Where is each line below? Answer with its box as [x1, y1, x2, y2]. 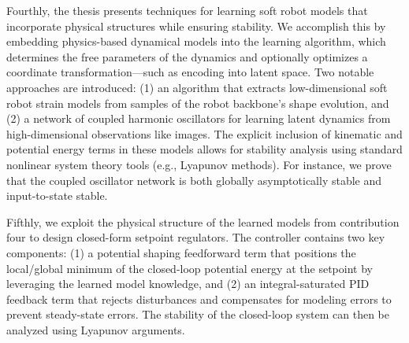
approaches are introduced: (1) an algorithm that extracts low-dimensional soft [6, 79, 388, 95]
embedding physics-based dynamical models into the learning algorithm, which [6, 33, 386, 50]
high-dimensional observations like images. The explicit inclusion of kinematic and [6, 125, 403, 142]
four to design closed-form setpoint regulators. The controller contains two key [6, 229, 385, 245]
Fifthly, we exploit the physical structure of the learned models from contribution [6, 213, 400, 230]
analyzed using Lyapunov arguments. [6, 321, 185, 337]
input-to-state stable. [6, 187, 108, 204]
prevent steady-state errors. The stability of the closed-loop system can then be [6, 306, 389, 323]
